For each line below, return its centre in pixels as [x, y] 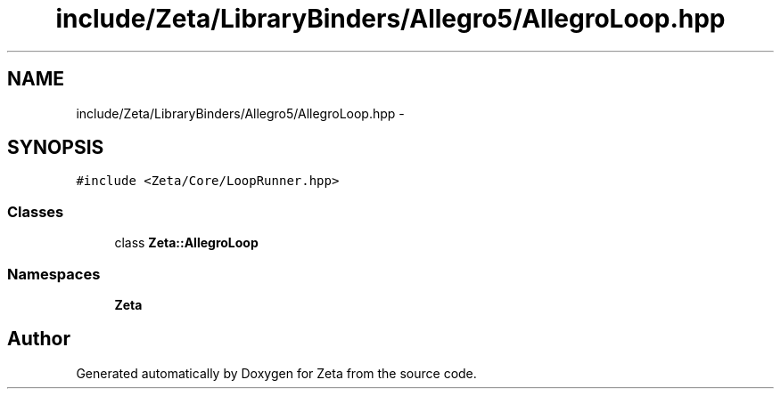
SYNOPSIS [56, 148]
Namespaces [54, 274]
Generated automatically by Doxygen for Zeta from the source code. [276, 373]
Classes [36, 211]
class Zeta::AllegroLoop [186, 243]
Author [39, 339]
